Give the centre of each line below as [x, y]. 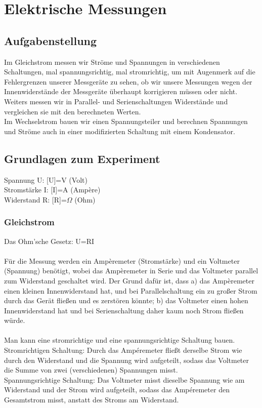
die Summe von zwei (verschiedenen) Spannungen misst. [91, 370]
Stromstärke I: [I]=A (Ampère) [52, 190]
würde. [15, 320]
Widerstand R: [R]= [35, 199]
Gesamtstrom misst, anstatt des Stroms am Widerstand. [92, 400]
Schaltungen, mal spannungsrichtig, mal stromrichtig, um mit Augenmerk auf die [130, 72]
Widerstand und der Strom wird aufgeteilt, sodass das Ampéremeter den [117, 390]
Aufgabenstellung [51, 40]
